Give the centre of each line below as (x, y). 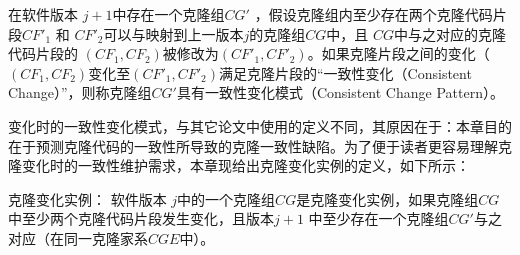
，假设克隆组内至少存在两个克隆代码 (373, 14)
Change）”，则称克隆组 (80, 92)
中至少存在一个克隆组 (378, 218)
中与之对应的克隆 (450, 33)
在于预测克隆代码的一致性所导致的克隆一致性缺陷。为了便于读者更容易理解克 (260, 145)
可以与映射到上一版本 (173, 33)
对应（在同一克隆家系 (78, 237)
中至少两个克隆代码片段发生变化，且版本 (141, 218)
